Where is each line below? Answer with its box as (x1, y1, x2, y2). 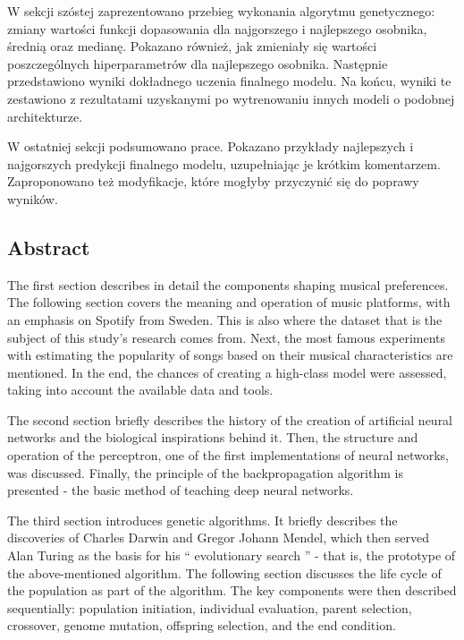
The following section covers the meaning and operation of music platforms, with (7, 293, 451, 311)
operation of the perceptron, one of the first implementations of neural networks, (7, 446, 449, 465)
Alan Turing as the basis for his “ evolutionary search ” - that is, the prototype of (7, 546, 456, 565)
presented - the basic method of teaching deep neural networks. (7, 481, 354, 499)
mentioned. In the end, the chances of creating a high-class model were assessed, (7, 363, 447, 381)
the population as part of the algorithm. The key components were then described (7, 581, 457, 600)
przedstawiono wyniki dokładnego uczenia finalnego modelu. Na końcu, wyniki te (7, 72, 451, 90)
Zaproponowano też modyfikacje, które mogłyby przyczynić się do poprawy (7, 172, 419, 191)
